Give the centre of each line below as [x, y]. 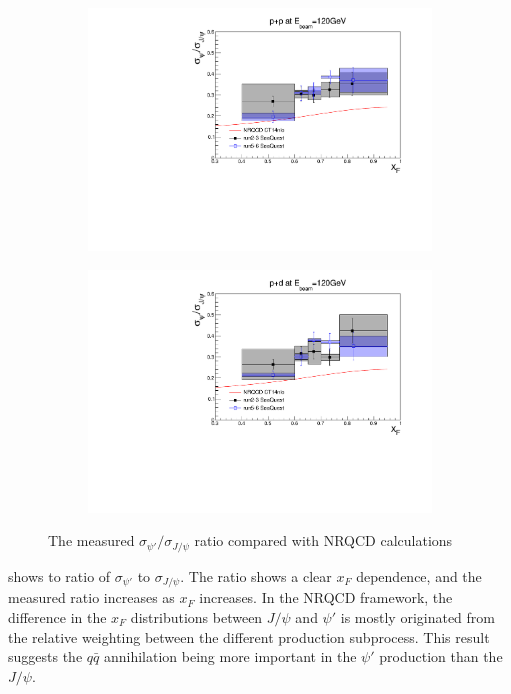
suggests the [45, 656]
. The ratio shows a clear [256, 575]
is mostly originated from [417, 616]
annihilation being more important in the [230, 656]
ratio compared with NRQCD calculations [323, 540]
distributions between [196, 616]
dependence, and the [419, 575]
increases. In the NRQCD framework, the [326, 597]
